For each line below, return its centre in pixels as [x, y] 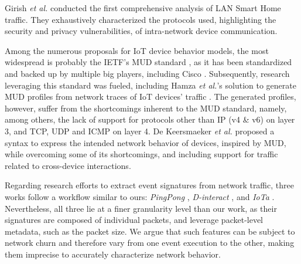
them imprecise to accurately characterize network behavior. [113, 254]
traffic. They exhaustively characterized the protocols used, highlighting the [141, 19]
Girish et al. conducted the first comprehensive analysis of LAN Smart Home [143, 8]
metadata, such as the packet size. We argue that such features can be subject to [150, 231]
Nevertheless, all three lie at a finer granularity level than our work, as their [141, 208]
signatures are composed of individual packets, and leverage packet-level [134, 220]
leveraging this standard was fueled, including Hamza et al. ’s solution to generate [150, 85]
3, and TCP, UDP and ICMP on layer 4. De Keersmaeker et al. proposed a [140, 131]
